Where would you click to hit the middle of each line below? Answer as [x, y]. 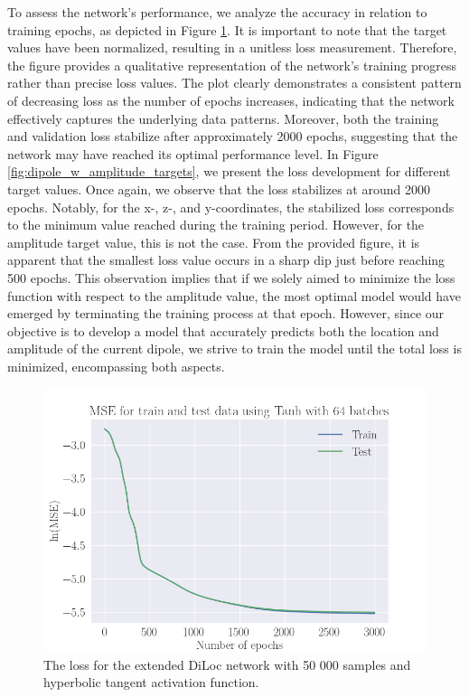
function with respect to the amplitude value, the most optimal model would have [234, 295]
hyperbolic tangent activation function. [151, 682]
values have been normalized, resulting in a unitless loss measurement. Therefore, [232, 47]
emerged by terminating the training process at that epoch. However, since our [226, 313]
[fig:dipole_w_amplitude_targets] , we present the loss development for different [229, 171]
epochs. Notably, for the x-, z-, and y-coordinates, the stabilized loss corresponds [231, 207]
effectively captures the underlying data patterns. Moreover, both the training [223, 118]
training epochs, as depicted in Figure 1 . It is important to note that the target [227, 29]
